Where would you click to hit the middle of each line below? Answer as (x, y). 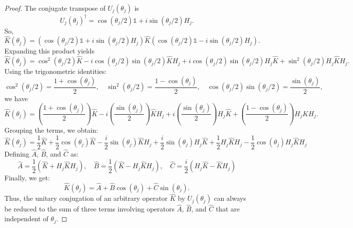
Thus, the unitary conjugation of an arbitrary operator (86, 198)
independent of (26, 219)
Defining (17, 154)
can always (230, 198)
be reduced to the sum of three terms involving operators (90, 209)
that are (228, 209)
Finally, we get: (27, 178)
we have (16, 98)
